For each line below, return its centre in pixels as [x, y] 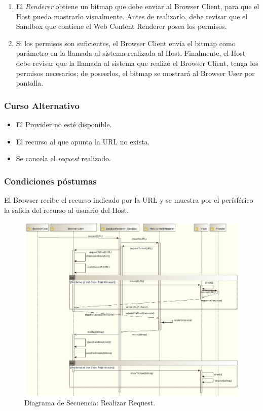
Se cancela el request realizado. [63, 158]
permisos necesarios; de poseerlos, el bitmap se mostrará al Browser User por [135, 73]
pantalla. [30, 83]
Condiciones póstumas [50, 181]
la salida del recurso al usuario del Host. [66, 210]
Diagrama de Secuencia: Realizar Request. [90, 403]
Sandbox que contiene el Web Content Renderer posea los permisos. [121, 26]
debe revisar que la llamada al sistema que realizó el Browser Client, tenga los [137, 63]
